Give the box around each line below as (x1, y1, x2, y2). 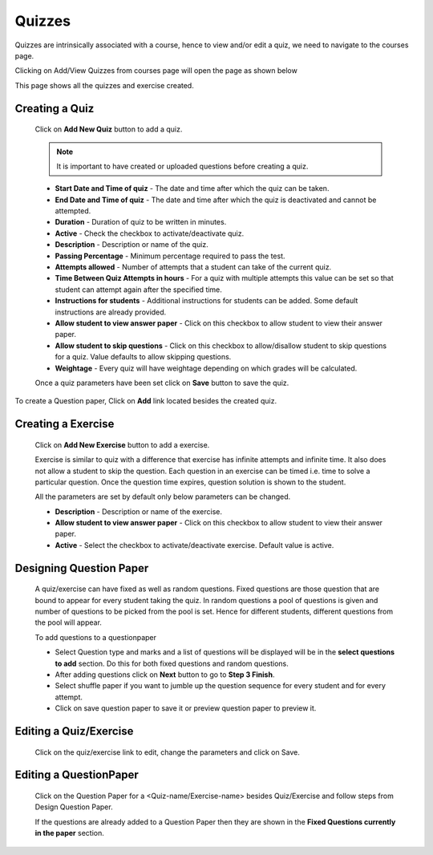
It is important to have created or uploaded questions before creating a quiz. (56, 161, 309, 171)
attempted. (55, 206, 91, 216)
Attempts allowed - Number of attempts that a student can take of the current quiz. (55, 262, 332, 272)
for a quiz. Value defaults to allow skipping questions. (55, 352, 232, 362)
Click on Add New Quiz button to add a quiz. (34, 124, 183, 134)
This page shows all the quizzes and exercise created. (14, 80, 194, 90)
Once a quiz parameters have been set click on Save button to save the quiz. (34, 378, 289, 387)
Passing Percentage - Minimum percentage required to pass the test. (55, 251, 285, 261)
